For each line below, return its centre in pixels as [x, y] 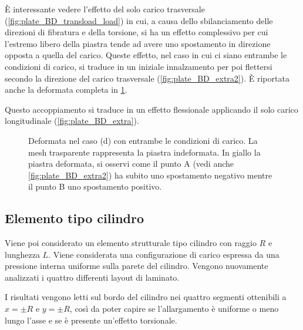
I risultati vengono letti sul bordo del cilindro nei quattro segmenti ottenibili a [146, 297]
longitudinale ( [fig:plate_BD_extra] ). [72, 121]
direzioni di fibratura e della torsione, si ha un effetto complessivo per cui [137, 32]
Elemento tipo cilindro [75, 218]
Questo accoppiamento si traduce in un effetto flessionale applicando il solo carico [151, 109]
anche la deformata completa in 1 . [66, 90]
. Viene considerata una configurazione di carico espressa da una [164, 254]
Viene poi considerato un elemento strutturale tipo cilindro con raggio [131, 243]
